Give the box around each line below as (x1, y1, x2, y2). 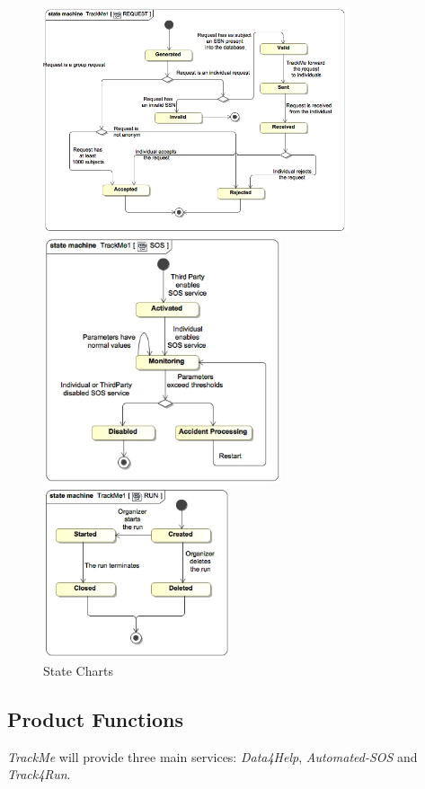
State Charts (43, 660, 113, 679)
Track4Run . (7, 765, 71, 784)
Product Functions (7, 705, 184, 732)
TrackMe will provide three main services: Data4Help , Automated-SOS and (7, 747, 418, 766)
